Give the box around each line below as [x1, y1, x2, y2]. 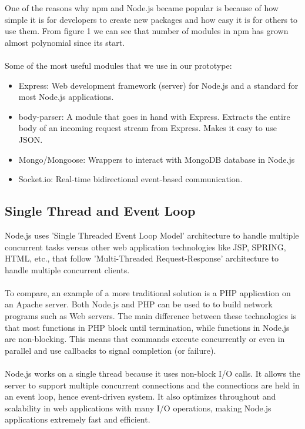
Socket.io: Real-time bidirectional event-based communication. [18, 173, 243, 185]
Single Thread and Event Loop [5, 202, 196, 220]
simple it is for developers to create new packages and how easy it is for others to [5, 13, 298, 25]
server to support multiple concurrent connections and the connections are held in [5, 378, 300, 391]
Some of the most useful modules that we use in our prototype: [5, 59, 232, 71]
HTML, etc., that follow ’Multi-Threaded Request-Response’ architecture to [5, 252, 279, 264]
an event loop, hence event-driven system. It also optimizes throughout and [5, 390, 276, 403]
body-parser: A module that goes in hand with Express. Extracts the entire [18, 110, 290, 122]
